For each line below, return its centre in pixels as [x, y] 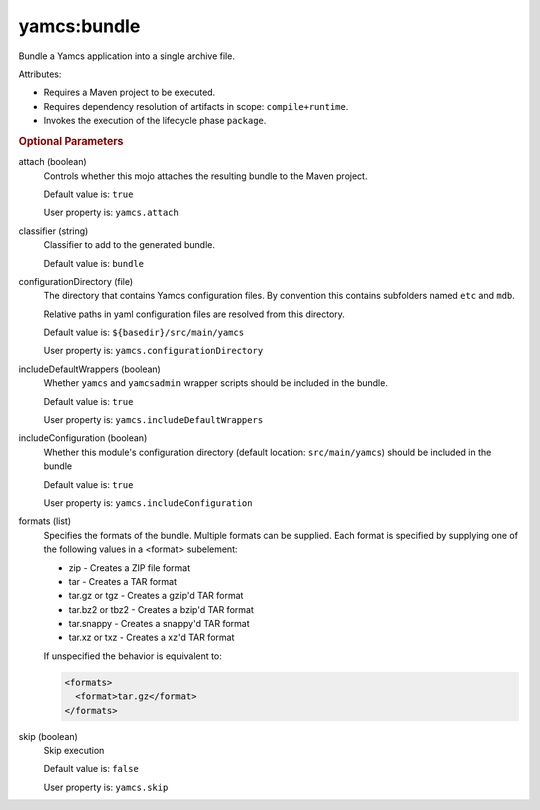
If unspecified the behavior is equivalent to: [132, 656]
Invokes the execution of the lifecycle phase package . [155, 121]
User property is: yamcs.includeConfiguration [148, 502]
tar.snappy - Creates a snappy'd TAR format [159, 624]
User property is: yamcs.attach [111, 212]
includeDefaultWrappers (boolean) [90, 369]
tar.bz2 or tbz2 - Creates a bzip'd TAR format [161, 609]
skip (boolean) [48, 736]
